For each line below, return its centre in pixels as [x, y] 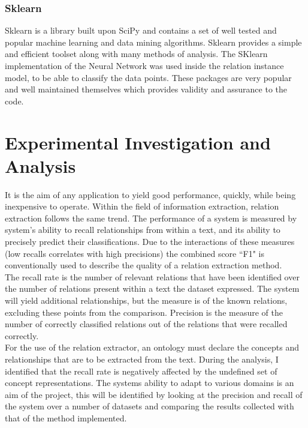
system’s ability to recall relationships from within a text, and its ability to [143, 230]
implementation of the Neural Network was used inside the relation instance [144, 65]
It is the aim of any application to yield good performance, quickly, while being [150, 194]
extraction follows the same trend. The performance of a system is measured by [151, 218]
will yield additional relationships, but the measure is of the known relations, [146, 300]
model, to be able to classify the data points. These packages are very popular [148, 77]
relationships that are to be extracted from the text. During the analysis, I [142, 359]
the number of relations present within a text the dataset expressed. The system [152, 288]
